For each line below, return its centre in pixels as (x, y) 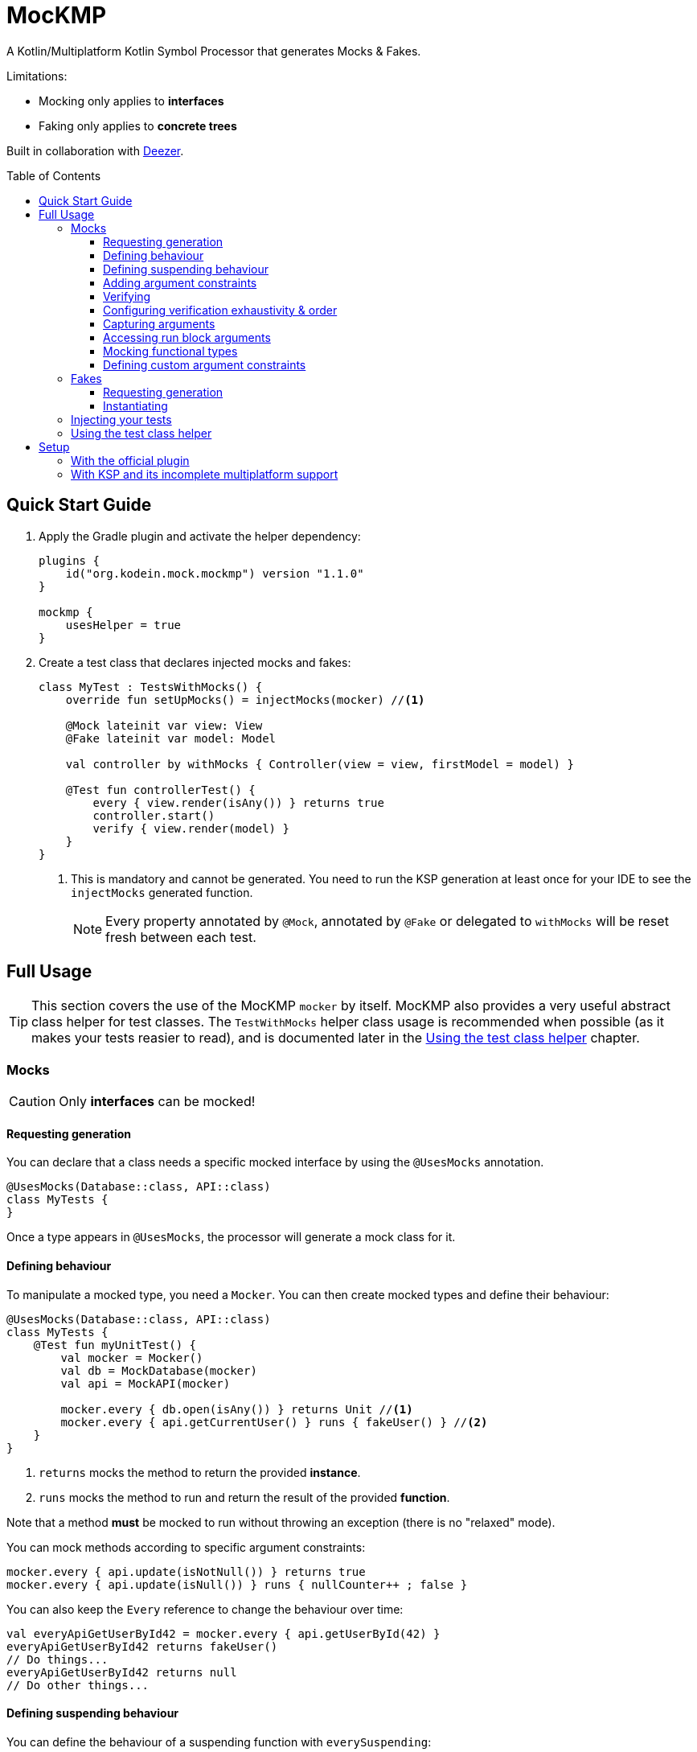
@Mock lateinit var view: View (164, 725)
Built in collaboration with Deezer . (95, 150)
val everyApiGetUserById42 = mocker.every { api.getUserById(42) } (223, 1633)
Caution (33, 1102)
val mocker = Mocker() (132, 1357)
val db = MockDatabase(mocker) (159, 1370)
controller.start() (154, 815)
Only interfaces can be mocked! (157, 1102)
